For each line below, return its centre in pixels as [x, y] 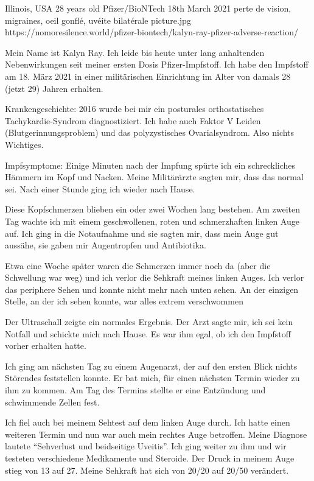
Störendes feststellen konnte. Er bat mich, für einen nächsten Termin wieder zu [152, 378]
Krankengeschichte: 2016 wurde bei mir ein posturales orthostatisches [134, 109]
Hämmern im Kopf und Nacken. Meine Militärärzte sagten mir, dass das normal [154, 177]
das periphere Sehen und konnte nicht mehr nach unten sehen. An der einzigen [152, 289]
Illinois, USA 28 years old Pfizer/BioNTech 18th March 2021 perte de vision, [148, 8]
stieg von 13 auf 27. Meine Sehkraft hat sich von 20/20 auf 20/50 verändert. [147, 470]
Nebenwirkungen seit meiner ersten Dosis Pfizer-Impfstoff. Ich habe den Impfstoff [157, 64]
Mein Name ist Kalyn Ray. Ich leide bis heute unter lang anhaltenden [135, 52]
